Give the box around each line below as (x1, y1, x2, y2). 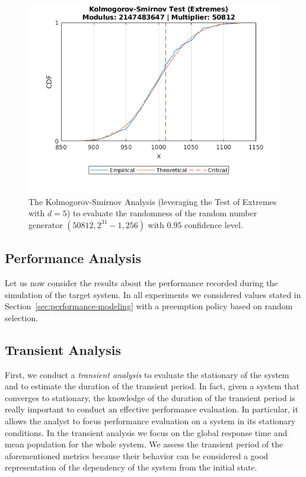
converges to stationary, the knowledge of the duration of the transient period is (5, 391, 295, 404)
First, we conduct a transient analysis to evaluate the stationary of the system (5, 368, 289, 380)
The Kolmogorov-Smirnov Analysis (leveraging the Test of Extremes (28, 195, 277, 207)
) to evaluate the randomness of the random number (66, 207, 257, 219)
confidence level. (184, 218, 243, 231)
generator (28, 218, 63, 231)
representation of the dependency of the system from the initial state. (5, 461, 257, 473)
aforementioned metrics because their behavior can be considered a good (5, 449, 269, 462)
